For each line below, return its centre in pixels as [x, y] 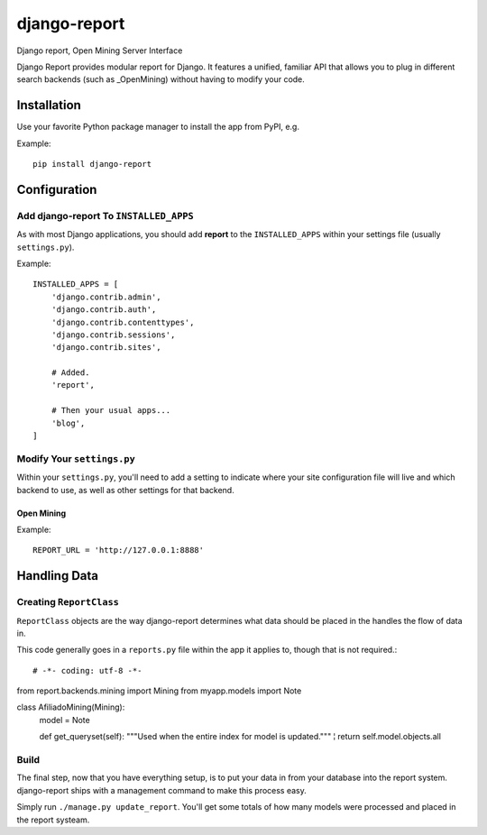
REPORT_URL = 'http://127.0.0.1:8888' [119, 551]
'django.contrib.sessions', [113, 335]
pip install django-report [92, 164]
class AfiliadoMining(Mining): [71, 707]
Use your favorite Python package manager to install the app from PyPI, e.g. [158, 127]
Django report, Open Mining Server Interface [100, 50]
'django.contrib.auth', [104, 310]
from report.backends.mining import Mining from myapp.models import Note [159, 691]
